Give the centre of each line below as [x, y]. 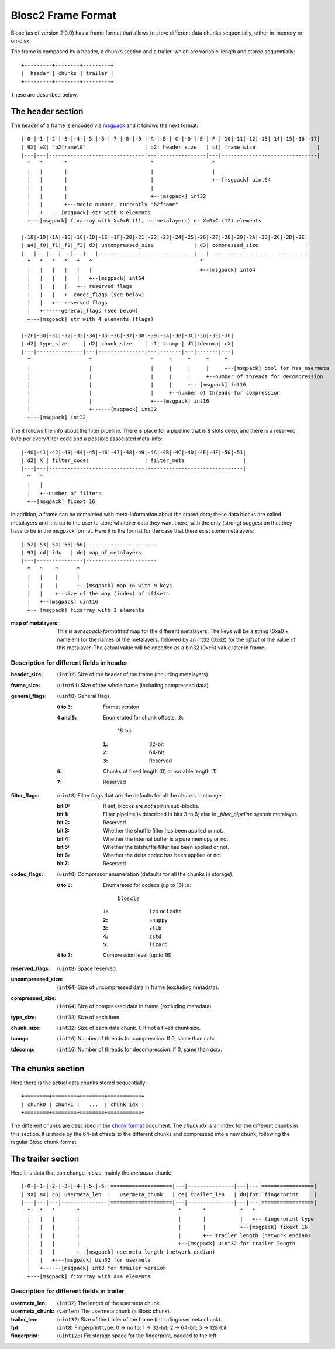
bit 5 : [63, 847]
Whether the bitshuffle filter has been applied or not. [166, 847]
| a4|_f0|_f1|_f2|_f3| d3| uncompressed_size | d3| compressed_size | [165, 245]
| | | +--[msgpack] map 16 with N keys [100, 585]
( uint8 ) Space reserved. [87, 968]
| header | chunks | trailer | [68, 73]
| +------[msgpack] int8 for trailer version [97, 1268]
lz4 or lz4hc [165, 912]
